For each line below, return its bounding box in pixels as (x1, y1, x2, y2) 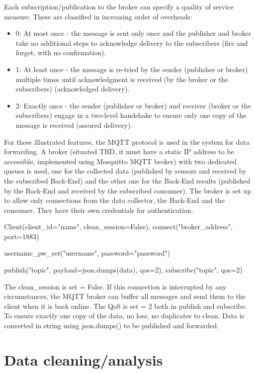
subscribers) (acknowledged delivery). (15, 84, 130, 94)
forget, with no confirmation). (15, 47, 106, 58)
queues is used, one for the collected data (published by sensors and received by (4, 166, 247, 176)
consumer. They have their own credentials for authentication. (4, 204, 193, 215)
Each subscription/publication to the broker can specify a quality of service (4, 1, 234, 11)
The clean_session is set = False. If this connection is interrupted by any (4, 281, 227, 291)
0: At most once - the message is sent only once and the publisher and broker (15, 28, 252, 38)
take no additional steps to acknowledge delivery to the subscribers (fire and (15, 37, 248, 48)
